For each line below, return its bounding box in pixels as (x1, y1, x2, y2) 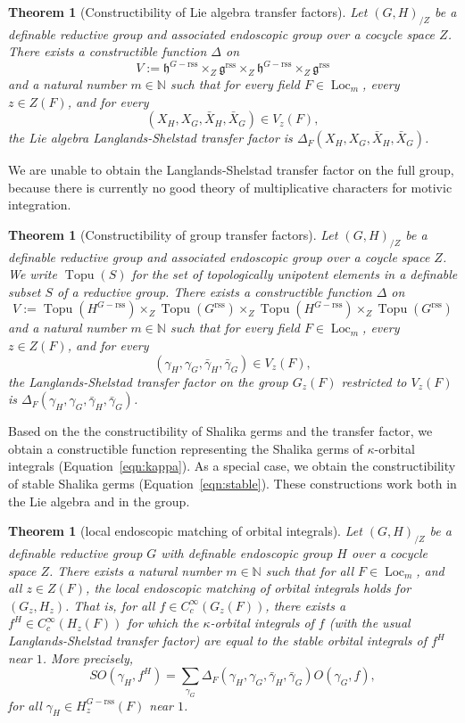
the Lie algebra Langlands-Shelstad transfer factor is (8, 128, 293, 147)
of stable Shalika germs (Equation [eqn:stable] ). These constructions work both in (8, 474, 457, 493)
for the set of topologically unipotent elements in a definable (131, 265, 458, 283)
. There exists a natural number (49, 561, 222, 579)
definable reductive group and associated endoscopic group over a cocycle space (8, 24, 436, 43)
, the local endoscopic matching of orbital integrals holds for (86, 579, 411, 597)
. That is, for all (65, 596, 155, 614)
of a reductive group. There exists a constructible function (57, 282, 372, 300)
